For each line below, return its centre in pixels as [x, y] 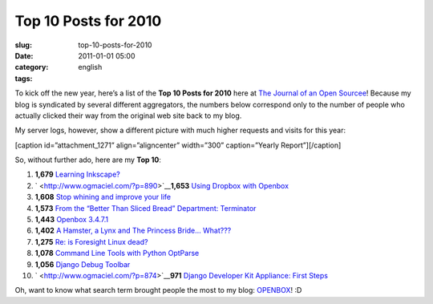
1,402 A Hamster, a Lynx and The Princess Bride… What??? [133, 231]
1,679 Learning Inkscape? [77, 174]
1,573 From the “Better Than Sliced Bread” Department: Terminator [146, 208]
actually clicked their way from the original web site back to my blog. [128, 116]
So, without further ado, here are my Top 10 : [88, 160]
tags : [24, 78]
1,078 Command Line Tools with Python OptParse [117, 253]
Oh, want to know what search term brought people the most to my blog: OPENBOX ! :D [158, 290]
